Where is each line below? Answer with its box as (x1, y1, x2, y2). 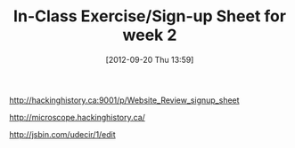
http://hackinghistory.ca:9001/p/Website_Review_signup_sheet (9, 95, 240, 105)
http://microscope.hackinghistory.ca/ (9, 112, 145, 122)
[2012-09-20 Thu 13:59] (105, 54, 194, 65)
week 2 (122, 25, 177, 45)
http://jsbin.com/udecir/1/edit (9, 129, 116, 139)
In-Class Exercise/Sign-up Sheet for (12, 6, 287, 27)
